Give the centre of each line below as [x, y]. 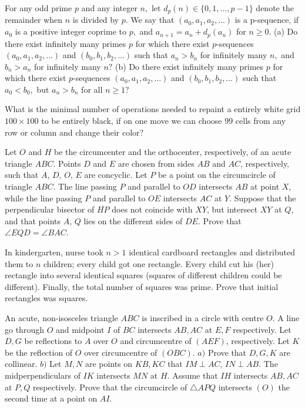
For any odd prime [38, 8]
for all [92, 89]
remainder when [34, 20]
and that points [33, 220]
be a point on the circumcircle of [217, 175]
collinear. [21, 364]
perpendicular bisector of [50, 209]
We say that [152, 20]
